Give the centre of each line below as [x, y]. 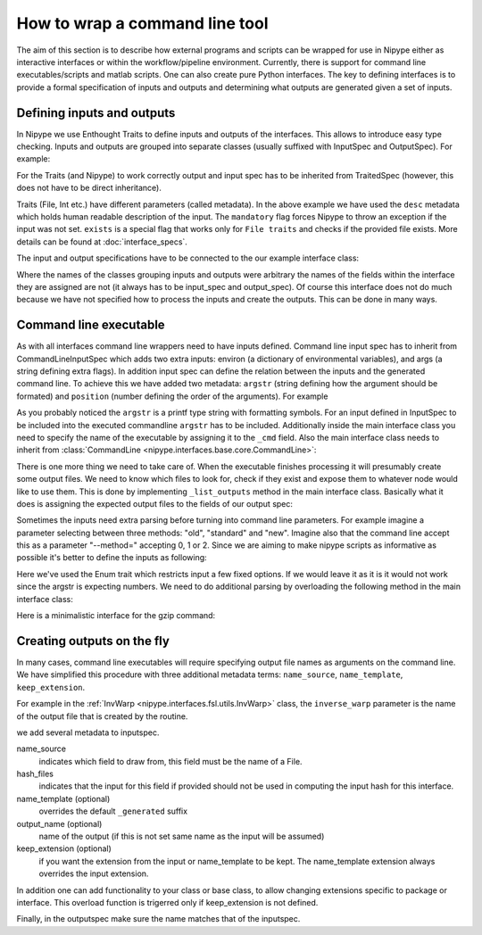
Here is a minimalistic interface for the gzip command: [116, 616]
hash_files [35, 774]
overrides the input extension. [94, 873]
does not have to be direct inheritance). [89, 188]
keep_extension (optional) [64, 848]
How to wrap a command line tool [142, 23]
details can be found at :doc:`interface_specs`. [102, 242]
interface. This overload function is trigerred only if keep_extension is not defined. [167, 902]
